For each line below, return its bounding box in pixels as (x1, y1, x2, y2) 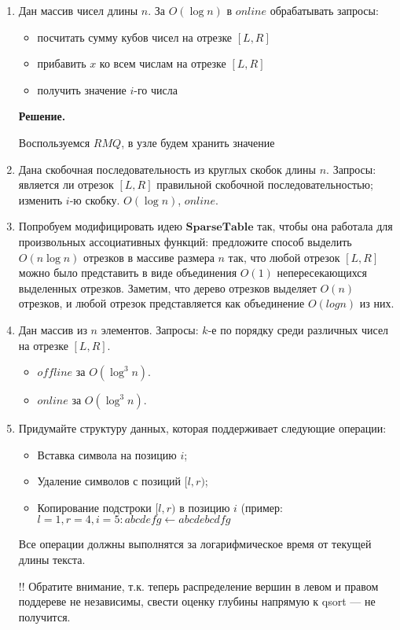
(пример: (240, 499, 283, 515)
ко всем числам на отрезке (99, 55, 226, 72)
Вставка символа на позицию (37, 446, 177, 462)
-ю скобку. (69, 191, 120, 208)
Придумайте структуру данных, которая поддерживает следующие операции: (18, 420, 387, 437)
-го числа (134, 81, 178, 98)
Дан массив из (18, 321, 87, 337)
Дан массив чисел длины (18, 2, 138, 18)
